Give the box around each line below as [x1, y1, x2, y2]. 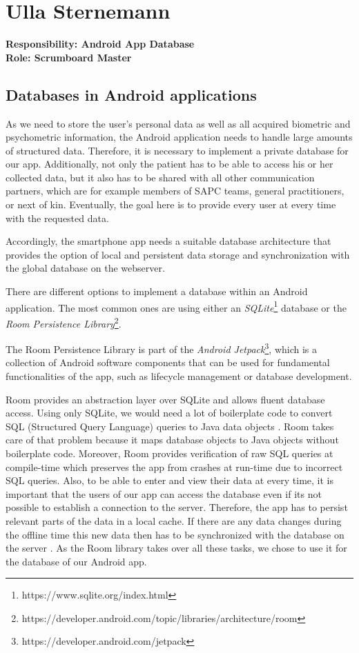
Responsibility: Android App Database [6, 37, 195, 51]
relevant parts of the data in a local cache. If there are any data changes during [6, 513, 342, 528]
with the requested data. [6, 210, 109, 225]
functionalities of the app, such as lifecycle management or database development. [6, 368, 352, 383]
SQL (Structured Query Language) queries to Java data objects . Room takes [6, 419, 334, 433]
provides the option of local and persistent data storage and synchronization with [6, 247, 350, 261]
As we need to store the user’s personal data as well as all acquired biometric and [6, 116, 351, 130]
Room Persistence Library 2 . [6, 314, 122, 330]
